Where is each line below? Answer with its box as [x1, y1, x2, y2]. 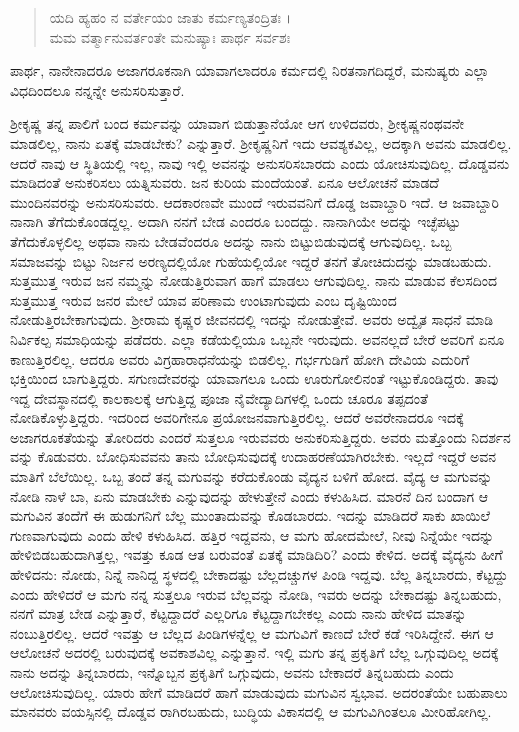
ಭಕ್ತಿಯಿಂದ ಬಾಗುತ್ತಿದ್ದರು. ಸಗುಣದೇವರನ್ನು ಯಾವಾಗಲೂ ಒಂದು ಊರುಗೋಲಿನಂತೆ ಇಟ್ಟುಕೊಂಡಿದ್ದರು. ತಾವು [10, 368, 499, 389]
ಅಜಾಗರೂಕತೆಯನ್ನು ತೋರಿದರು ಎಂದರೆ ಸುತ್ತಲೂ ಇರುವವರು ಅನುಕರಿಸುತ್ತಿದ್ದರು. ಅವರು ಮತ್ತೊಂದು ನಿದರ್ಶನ [10, 426, 511, 447]
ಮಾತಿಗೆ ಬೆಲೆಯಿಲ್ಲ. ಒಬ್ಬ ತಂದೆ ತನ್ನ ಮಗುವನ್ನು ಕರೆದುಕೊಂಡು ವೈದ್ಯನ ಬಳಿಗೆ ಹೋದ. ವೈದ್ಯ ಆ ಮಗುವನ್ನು [10, 466, 493, 487]
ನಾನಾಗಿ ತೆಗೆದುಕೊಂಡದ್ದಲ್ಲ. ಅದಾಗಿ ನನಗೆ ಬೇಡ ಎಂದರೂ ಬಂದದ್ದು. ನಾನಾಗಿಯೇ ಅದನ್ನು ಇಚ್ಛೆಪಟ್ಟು [10, 211, 461, 232]
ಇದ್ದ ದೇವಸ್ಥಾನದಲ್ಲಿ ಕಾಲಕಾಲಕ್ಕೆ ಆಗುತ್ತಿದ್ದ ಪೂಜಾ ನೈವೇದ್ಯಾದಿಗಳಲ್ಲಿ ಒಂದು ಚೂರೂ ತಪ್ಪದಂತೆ [10, 387, 429, 408]
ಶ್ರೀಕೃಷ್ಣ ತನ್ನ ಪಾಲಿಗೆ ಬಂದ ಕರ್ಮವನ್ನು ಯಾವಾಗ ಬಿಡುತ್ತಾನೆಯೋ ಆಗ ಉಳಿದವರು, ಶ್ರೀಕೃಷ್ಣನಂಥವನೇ [10, 113, 465, 134]
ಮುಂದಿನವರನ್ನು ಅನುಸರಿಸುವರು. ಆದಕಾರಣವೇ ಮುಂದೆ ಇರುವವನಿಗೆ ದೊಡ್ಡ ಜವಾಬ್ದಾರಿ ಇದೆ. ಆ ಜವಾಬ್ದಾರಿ [10, 191, 499, 212]
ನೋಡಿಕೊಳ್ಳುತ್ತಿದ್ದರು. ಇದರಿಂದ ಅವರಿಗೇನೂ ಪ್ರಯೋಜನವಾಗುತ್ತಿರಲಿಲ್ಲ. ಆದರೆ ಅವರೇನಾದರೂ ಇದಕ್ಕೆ [10, 407, 464, 428]
